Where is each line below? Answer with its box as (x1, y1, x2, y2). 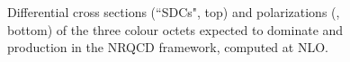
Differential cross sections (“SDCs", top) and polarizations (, (7, 3, 340, 21)
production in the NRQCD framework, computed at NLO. (7, 38, 328, 57)
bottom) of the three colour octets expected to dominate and (7, 20, 344, 39)
